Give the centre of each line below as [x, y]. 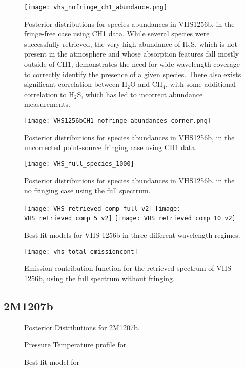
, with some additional [201, 84]
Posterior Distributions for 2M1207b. [82, 327]
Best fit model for [52, 362]
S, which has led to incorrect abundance [140, 94]
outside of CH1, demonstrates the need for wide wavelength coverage [132, 64]
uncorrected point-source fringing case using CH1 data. [111, 147]
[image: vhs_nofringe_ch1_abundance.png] [96, 7]
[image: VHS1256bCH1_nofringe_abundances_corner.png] [118, 121]
